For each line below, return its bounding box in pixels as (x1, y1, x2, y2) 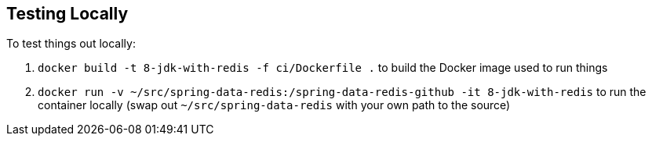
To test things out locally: (6, 37, 136, 51)
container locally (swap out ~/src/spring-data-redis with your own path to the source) (38, 98, 511, 112)
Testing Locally (6, 4, 129, 23)
